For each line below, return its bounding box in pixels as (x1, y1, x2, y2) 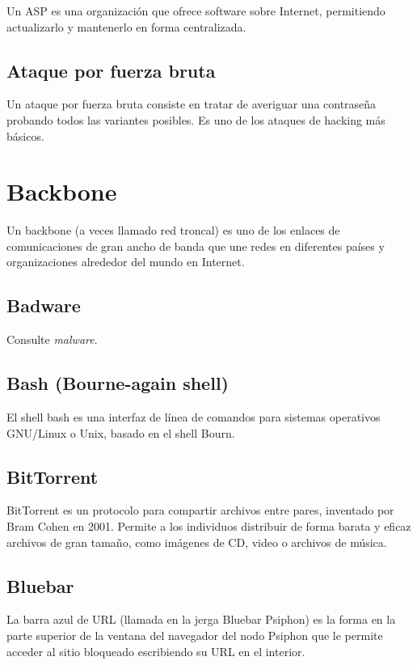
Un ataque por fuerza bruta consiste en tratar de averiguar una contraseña (6, 95, 377, 112)
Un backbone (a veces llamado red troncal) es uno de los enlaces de (6, 222, 340, 239)
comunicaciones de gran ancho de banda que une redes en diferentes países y (6, 237, 385, 254)
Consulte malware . (6, 331, 98, 348)
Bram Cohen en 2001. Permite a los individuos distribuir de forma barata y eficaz (6, 518, 411, 535)
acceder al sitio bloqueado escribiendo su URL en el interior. (6, 642, 305, 659)
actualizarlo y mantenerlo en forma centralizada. (6, 18, 246, 35)
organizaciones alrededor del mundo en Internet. (6, 253, 245, 270)
